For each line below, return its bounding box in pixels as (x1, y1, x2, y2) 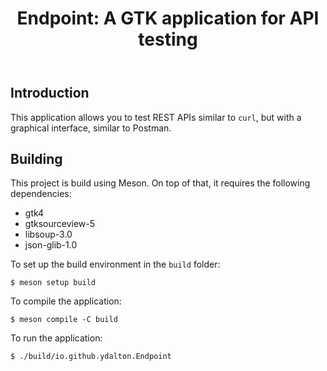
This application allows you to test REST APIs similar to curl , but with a (10, 111, 302, 123)
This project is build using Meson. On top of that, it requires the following (10, 177, 311, 189)
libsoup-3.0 (24, 228, 73, 241)
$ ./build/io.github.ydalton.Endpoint (10, 352, 172, 362)
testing (138, 28, 198, 51)
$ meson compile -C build (10, 315, 118, 325)
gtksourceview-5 (24, 218, 96, 230)
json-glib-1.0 (24, 239, 78, 251)
